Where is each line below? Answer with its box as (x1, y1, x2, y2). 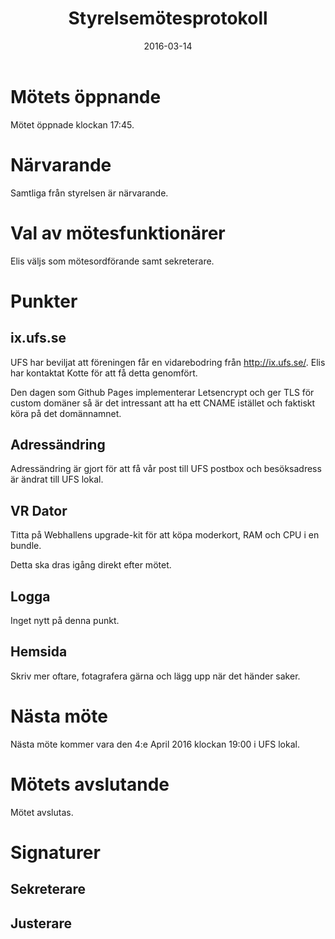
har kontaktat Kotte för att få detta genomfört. (10, 367, 198, 379)
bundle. (10, 540, 42, 552)
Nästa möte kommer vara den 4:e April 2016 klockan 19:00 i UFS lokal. (10, 738, 300, 750)
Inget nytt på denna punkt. (10, 615, 120, 626)
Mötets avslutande (10, 773, 170, 796)
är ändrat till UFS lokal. (10, 473, 104, 486)
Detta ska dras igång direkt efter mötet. (10, 559, 172, 571)
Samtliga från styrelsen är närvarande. (10, 187, 169, 199)
